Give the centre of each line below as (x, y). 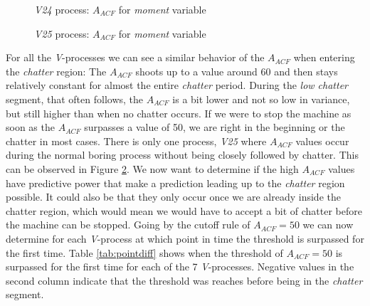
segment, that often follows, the (75, 99)
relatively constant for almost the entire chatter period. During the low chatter (177, 85)
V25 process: (62, 33)
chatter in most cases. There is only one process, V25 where (136, 141)
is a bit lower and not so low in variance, (261, 99)
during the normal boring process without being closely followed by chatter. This (182, 155)
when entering (324, 57)
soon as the (30, 127)
